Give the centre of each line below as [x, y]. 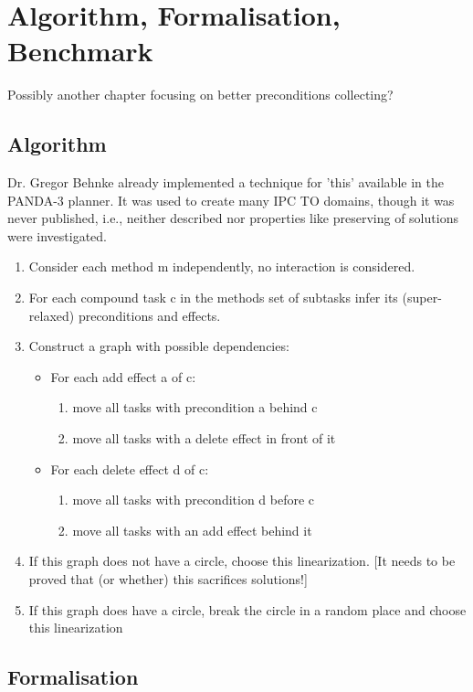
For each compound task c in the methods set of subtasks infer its [213, 298]
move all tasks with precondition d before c [194, 500]
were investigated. [57, 235]
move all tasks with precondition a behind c [195, 407]
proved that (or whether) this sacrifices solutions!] [168, 579]
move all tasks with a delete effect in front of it [204, 438]
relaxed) [52, 315]
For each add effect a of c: [123, 376]
